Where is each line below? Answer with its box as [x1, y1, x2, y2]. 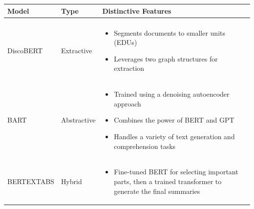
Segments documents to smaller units [114, 27, 226, 38]
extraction [114, 63, 145, 73]
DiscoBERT [7, 45, 43, 55]
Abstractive [61, 115, 96, 125]
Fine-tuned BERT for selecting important [114, 167, 238, 177]
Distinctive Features [102, 5, 171, 16]
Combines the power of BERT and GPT [114, 115, 234, 125]
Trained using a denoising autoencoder [114, 89, 230, 99]
